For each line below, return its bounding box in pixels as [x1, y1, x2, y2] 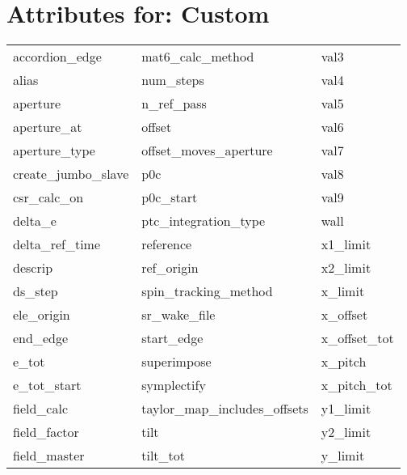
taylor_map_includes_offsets [141, 399, 308, 418]
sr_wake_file [141, 305, 216, 324]
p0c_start [141, 188, 198, 207]
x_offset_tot [321, 329, 394, 348]
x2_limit [321, 258, 371, 278]
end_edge [13, 329, 69, 348]
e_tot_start [13, 375, 82, 395]
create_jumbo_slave [13, 164, 129, 184]
